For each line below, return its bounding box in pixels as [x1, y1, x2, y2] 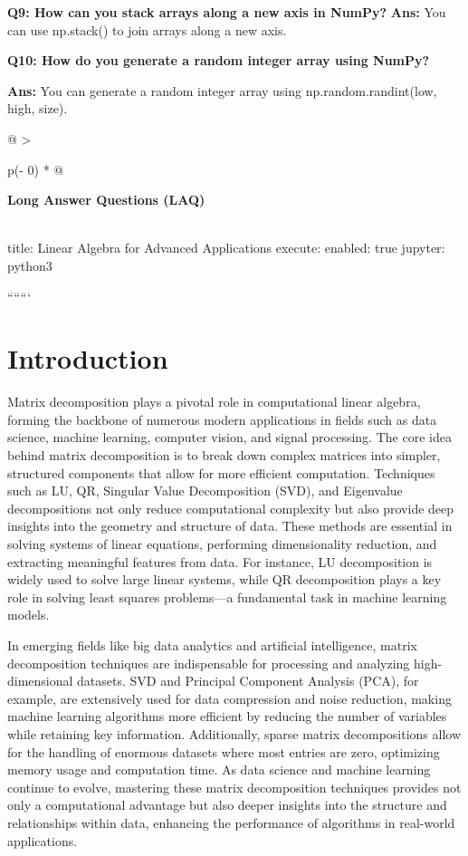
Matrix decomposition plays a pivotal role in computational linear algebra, [7, 392, 421, 411]
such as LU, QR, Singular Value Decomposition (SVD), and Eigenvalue [7, 481, 403, 500]
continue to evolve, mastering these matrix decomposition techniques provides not [7, 777, 462, 796]
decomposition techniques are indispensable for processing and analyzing [7, 653, 410, 672]
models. [7, 605, 50, 624]
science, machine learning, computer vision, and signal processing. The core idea [7, 428, 452, 447]
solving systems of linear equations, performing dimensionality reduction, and [7, 534, 437, 553]
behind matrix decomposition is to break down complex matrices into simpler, [7, 446, 441, 465]
